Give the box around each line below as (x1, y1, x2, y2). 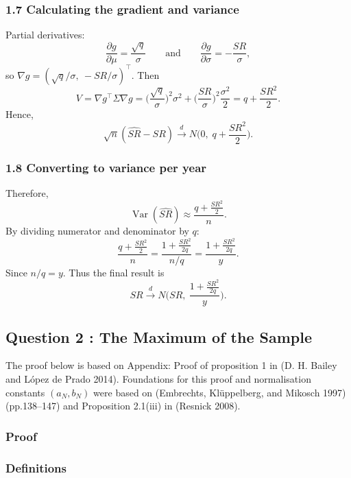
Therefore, (5, 186, 49, 200)
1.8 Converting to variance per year (5, 158, 207, 176)
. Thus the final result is (62, 265, 165, 279)
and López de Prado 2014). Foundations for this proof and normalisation (5, 372, 311, 386)
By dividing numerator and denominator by (5, 224, 189, 238)
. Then (131, 67, 160, 82)
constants (5, 385, 45, 399)
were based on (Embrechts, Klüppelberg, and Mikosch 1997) (93, 385, 346, 399)
